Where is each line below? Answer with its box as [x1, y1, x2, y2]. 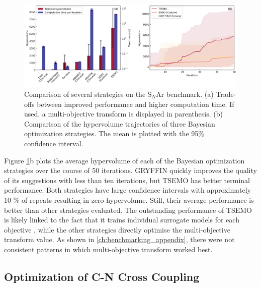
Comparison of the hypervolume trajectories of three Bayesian [24, 118, 215, 129]
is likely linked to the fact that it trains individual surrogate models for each [4, 214, 239, 225]
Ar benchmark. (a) [156, 88, 214, 99]
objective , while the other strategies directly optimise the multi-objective [4, 224, 230, 235]
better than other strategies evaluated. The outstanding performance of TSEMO [4, 204, 252, 215]
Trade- [216, 88, 236, 99]
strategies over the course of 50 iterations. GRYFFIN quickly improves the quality [4, 165, 257, 176]
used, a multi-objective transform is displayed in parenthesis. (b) [24, 108, 223, 119]
